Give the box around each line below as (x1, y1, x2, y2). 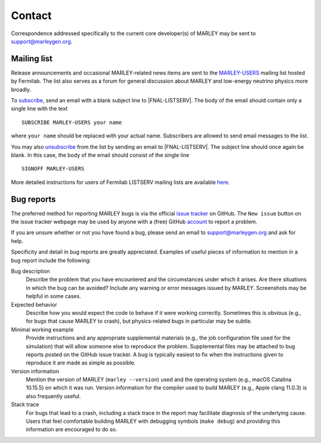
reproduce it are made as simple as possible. (26, 359, 136, 366)
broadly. (11, 86, 32, 93)
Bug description (11, 268, 51, 274)
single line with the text (11, 105, 68, 113)
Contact (11, 9, 52, 22)
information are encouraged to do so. (26, 426, 118, 433)
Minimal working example (11, 326, 74, 333)
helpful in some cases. (26, 292, 81, 300)
